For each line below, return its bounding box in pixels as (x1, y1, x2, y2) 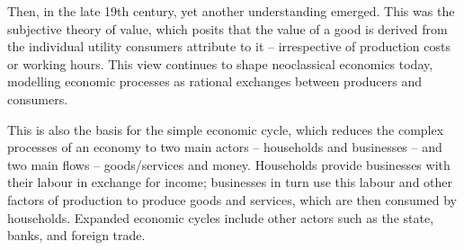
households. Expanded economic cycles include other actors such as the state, (7, 208, 434, 227)
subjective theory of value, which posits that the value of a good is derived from (7, 19, 448, 38)
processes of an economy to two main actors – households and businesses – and (7, 138, 442, 156)
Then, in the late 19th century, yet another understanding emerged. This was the (7, 2, 455, 20)
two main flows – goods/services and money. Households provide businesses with (7, 155, 451, 174)
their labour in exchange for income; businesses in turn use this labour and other (7, 173, 453, 192)
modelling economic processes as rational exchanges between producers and (7, 72, 423, 91)
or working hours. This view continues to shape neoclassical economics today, (7, 54, 433, 73)
